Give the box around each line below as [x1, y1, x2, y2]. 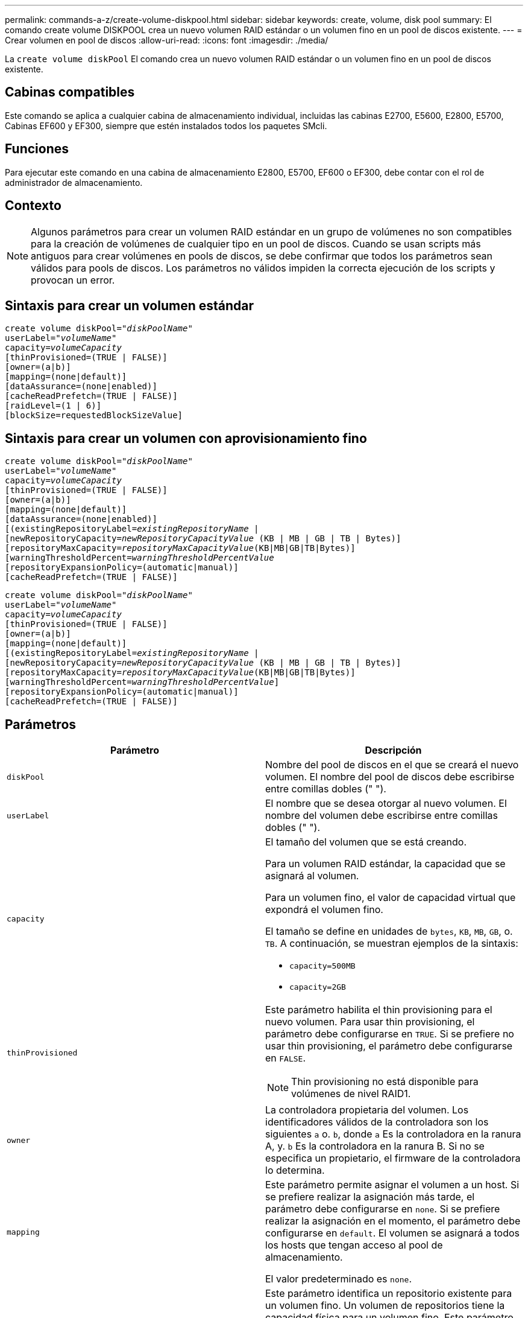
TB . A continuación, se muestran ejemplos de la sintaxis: [265, 937, 518, 950]
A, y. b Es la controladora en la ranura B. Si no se [265, 1140, 485, 1153]
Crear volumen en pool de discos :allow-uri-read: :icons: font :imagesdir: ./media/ [5, 35, 328, 45]
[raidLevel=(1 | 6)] [5, 401, 102, 411]
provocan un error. [31, 273, 115, 286]
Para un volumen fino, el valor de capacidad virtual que [265, 891, 516, 904]
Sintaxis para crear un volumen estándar [5, 298, 254, 313]
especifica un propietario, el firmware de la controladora [265, 1152, 521, 1165]
